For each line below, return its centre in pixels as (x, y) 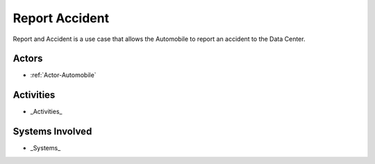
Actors (28, 59)
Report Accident (61, 18)
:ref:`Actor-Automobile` (63, 75)
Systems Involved (52, 132)
